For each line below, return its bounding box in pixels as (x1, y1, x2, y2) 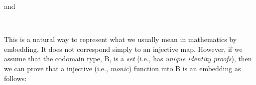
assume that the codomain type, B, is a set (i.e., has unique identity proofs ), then (4, 53, 252, 64)
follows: (4, 73, 27, 83)
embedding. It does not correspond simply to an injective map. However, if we (4, 43, 243, 54)
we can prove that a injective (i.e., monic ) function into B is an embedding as (4, 63, 241, 73)
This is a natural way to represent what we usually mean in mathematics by (4, 34, 237, 44)
